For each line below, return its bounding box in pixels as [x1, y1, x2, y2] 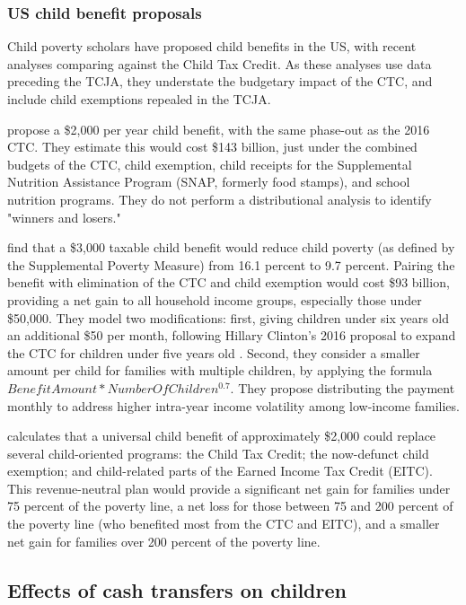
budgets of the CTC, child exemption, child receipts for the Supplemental [7, 154, 412, 173]
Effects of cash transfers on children [7, 575, 347, 603]
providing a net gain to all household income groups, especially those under [7, 290, 422, 309]
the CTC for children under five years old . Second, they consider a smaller [7, 343, 420, 362]
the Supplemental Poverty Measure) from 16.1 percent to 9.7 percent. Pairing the [7, 255, 455, 274]
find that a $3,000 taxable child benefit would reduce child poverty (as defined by [7, 238, 455, 257]
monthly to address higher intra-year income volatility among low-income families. [7, 396, 460, 415]
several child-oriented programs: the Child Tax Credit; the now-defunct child [7, 443, 429, 462]
